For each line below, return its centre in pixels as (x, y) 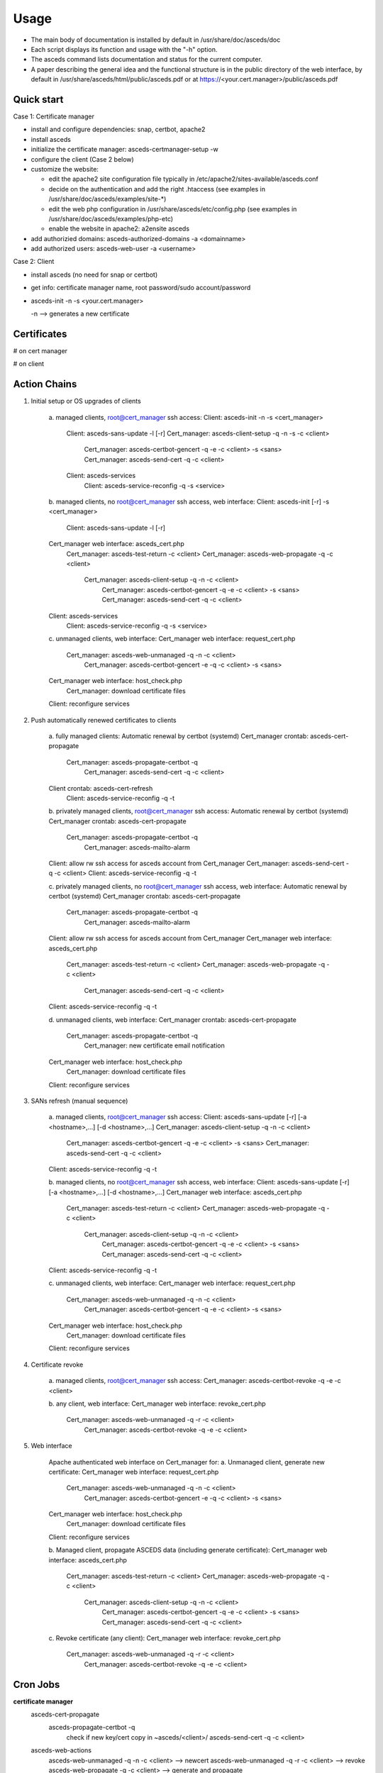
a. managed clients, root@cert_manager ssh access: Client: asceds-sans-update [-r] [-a (178, 1117)
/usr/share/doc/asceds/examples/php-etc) (111, 218)
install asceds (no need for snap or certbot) (94, 274)
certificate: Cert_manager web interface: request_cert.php (134, 1472)
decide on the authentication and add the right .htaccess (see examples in (157, 189)
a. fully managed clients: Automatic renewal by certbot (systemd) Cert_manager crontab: (178, 736)
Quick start (38, 99)
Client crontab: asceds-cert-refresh (101, 788)
